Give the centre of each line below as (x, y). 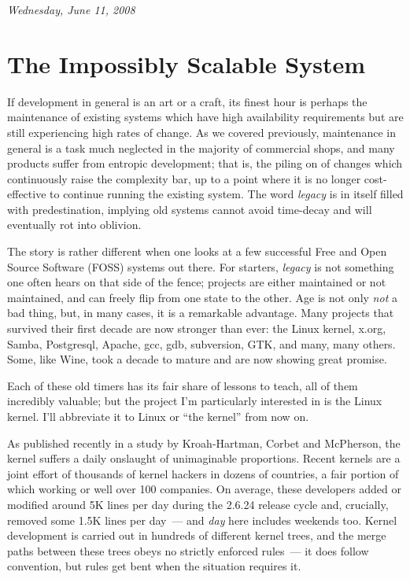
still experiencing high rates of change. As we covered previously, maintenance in (201, 132)
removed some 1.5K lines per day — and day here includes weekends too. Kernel (202, 520)
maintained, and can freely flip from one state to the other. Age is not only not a (202, 297)
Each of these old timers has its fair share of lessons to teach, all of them (183, 385)
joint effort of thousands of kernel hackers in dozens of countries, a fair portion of (203, 473)
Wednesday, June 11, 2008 (71, 9)
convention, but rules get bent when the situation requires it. (154, 566)
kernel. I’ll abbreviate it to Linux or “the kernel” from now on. (158, 416)
